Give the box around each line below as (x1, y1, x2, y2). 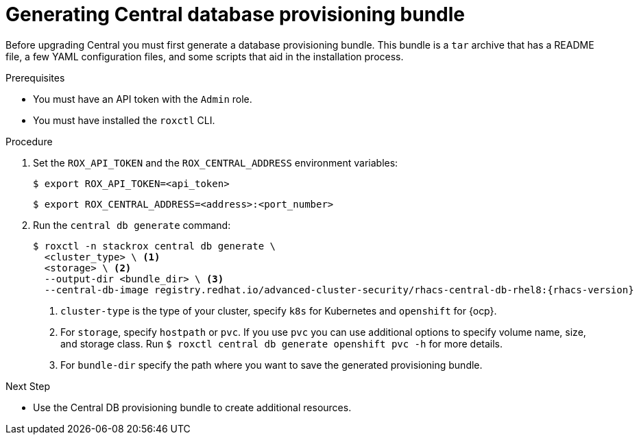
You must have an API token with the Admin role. (33, 93, 252, 105)
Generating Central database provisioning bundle (5, 3, 466, 26)
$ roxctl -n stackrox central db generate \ (33, 240, 276, 252)
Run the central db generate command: (33, 219, 231, 231)
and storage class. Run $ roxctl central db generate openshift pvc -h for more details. (60, 337, 503, 350)
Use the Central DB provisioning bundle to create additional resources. (33, 401, 352, 413)
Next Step (5, 380, 50, 392)
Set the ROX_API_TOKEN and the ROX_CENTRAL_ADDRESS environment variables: (33, 156, 398, 169)
